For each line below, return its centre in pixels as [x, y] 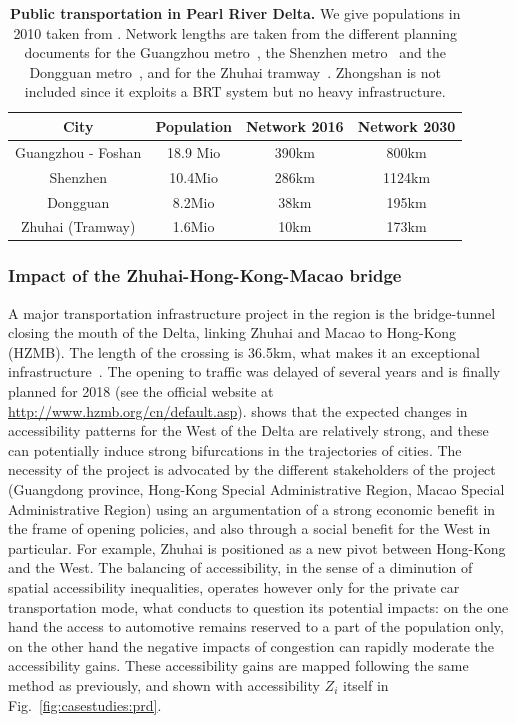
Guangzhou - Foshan [78, 151]
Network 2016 [294, 125]
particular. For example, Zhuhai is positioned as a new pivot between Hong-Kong [257, 547]
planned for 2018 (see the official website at [141, 391]
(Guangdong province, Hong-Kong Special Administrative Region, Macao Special [256, 489]
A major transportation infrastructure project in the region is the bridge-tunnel [252, 312]
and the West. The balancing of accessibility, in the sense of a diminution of [240, 567]
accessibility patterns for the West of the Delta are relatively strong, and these [248, 430]
